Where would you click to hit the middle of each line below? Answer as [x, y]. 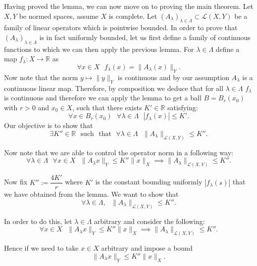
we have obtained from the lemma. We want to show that [91, 194]
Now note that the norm [41, 77]
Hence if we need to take [41, 248]
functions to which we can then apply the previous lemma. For [99, 49]
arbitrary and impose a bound [147, 248]
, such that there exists [107, 107]
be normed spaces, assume [59, 16]
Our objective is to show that [49, 125]
